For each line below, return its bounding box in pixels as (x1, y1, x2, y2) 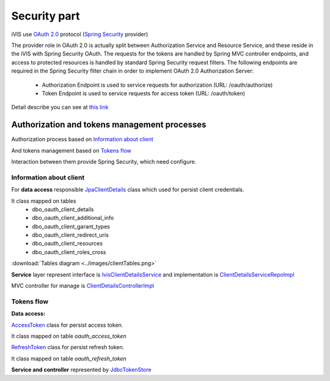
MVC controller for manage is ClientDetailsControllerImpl (11, 282, 155, 289)
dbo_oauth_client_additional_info (32, 214, 114, 222)
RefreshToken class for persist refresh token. (11, 344, 125, 351)
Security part (11, 9, 80, 23)
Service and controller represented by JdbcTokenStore (11, 366, 152, 374)
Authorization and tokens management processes (11, 120, 207, 130)
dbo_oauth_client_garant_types (32, 223, 110, 230)
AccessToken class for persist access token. (11, 321, 123, 328)
